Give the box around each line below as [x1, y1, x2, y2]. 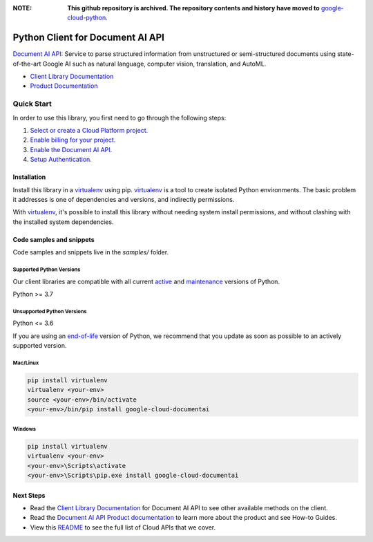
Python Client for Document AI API [12, 32, 165, 44]
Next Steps [12, 491, 46, 499]
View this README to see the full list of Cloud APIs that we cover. [30, 523, 216, 532]
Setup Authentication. [30, 156, 93, 164]
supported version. [12, 342, 67, 350]
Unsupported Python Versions [12, 308, 87, 315]
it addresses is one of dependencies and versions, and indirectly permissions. [12, 195, 235, 203]
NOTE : [12, 4, 32, 12]
